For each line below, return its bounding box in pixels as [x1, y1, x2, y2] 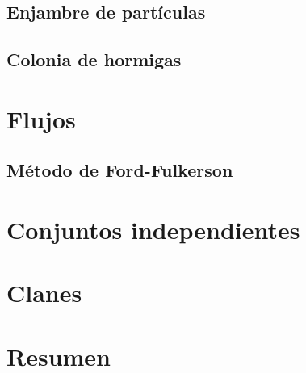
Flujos [6, 102, 76, 135]
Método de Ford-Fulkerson [6, 157, 233, 182]
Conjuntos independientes [6, 212, 300, 245]
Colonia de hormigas [6, 47, 182, 72]
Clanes [6, 276, 82, 309]
